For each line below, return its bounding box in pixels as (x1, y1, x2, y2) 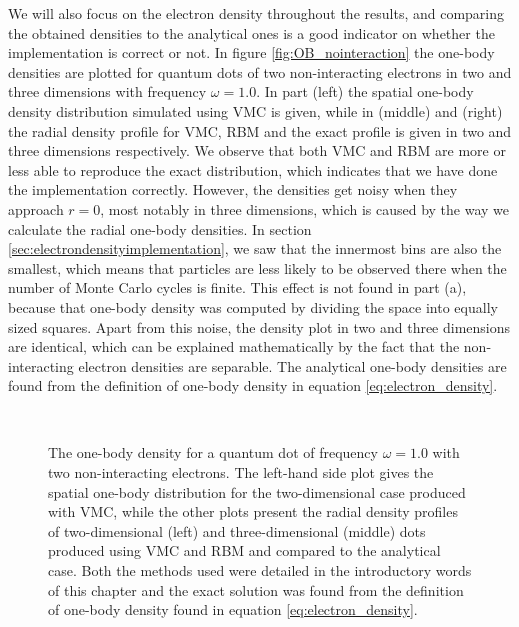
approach (8, 198, 64, 219)
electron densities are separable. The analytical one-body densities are (78, 355, 507, 376)
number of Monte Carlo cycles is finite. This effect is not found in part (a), (8, 277, 467, 298)
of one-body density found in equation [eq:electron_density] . (48, 599, 418, 620)
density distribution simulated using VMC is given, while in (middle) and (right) (8, 100, 503, 121)
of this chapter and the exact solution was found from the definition (48, 579, 464, 600)
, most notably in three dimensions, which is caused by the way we (100, 198, 510, 219)
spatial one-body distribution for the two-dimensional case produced (48, 481, 466, 502)
